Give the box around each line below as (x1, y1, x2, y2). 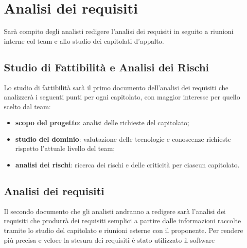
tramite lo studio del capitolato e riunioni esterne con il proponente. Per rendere (4, 225, 243, 235)
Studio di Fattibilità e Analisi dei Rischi (4, 59, 209, 74)
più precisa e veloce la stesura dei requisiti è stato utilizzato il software (4, 234, 215, 245)
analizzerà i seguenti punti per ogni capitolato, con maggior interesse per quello (4, 92, 240, 102)
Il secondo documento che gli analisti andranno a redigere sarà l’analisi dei (4, 206, 226, 216)
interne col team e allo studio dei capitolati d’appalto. (4, 35, 164, 46)
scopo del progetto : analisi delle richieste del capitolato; (15, 117, 189, 128)
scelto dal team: (4, 101, 51, 111)
